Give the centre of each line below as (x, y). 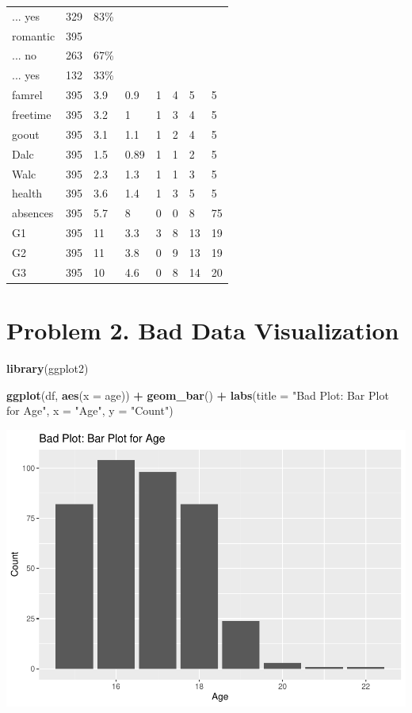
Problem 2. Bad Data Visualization (203, 330)
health (27, 193)
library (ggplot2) (48, 368)
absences (33, 213)
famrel (27, 95)
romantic (34, 35)
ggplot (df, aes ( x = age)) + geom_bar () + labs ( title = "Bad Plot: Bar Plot (198, 395)
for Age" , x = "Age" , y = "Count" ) (90, 410)
